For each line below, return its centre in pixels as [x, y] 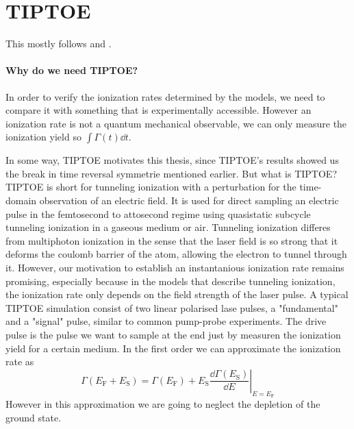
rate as [20, 361]
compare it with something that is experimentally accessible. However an [159, 110]
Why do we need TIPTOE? [72, 70]
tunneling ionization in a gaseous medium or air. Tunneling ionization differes [168, 227]
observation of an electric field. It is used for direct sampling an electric [189, 200]
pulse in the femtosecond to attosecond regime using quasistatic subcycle [158, 213]
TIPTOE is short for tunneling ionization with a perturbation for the [151, 187]
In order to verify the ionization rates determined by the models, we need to [165, 96]
